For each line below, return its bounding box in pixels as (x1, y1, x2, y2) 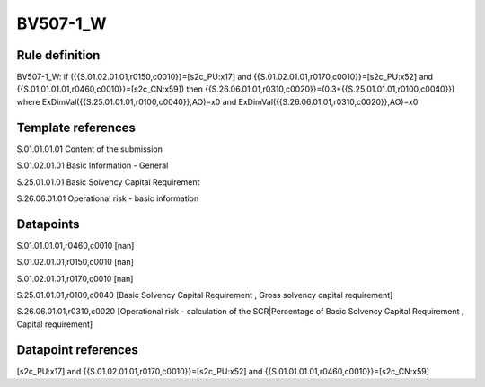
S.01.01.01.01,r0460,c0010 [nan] (16, 240, 135, 251)
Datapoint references (16, 342, 139, 357)
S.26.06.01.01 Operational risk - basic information (16, 193, 199, 204)
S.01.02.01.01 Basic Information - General (16, 160, 169, 171)
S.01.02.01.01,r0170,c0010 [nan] (16, 273, 134, 284)
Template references (16, 119, 137, 135)
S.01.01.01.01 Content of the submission (16, 144, 163, 154)
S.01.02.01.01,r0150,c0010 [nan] (16, 257, 135, 268)
